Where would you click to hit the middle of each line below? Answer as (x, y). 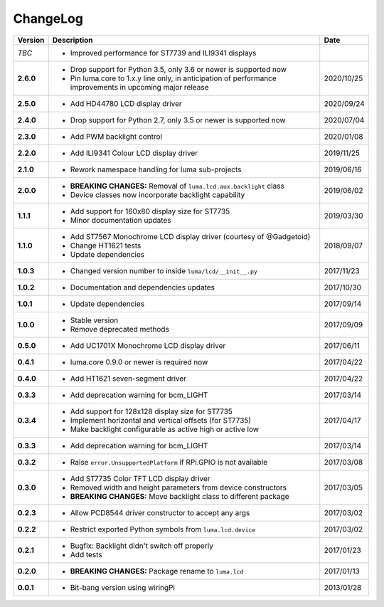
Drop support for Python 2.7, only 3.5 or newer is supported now (178, 120)
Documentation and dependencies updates (142, 287)
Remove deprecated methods (120, 329)
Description (73, 40)
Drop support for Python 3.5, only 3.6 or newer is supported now (178, 69)
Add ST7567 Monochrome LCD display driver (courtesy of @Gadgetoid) (190, 236)
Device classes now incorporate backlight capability (158, 194)
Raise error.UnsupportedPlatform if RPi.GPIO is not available (169, 462)
